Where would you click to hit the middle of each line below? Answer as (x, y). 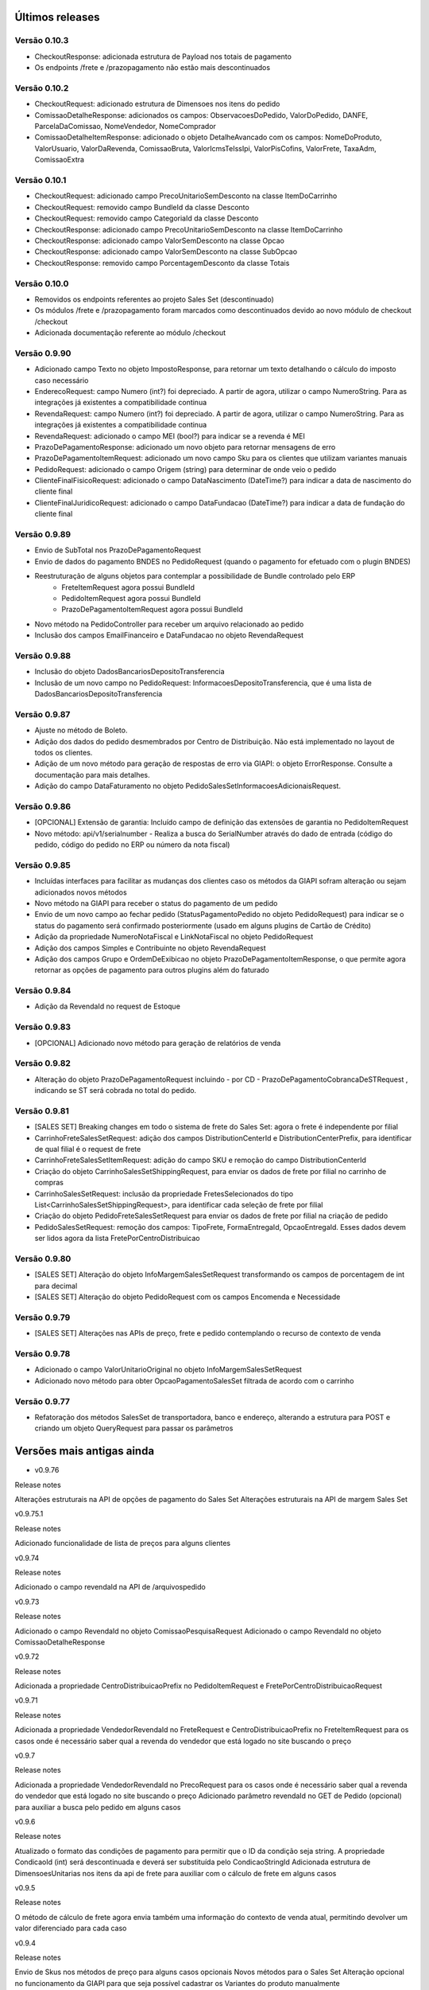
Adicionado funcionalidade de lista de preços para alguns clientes (122, 1543)
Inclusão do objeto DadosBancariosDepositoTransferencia (130, 672)
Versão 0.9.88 (43, 655)
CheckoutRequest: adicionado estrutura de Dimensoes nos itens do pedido (157, 104)
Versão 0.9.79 (43, 1317)
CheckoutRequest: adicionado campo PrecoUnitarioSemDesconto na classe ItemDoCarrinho (186, 196)
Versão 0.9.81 (42, 1110)
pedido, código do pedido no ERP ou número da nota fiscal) (132, 845)
